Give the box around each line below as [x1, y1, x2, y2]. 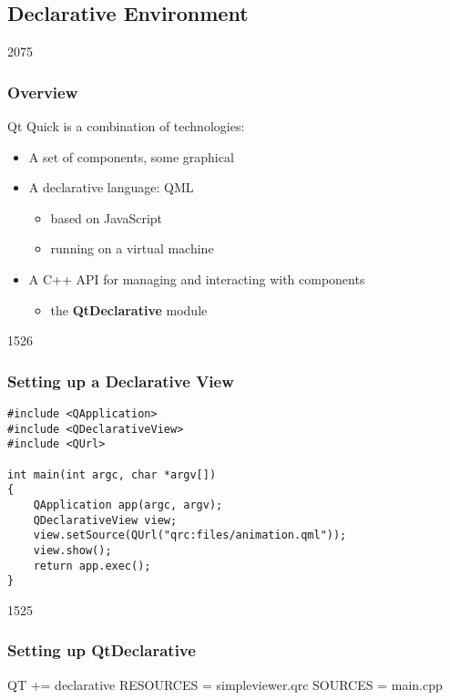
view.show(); [33, 543, 112, 557]
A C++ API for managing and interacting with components [28, 269, 365, 288]
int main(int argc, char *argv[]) [7, 468, 217, 481]
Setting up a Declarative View [7, 369, 234, 392]
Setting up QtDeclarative [7, 639, 196, 662]
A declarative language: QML [28, 178, 194, 197]
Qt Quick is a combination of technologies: [7, 117, 245, 136]
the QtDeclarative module [50, 300, 208, 319]
